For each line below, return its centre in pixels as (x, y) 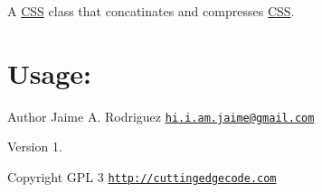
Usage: (49, 73)
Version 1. (35, 146)
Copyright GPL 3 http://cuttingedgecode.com (142, 176)
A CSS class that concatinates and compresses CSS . (151, 11)
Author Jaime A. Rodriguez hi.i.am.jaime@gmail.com (161, 116)
